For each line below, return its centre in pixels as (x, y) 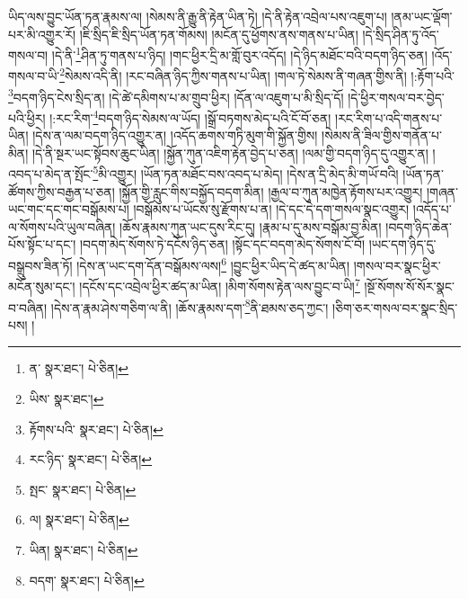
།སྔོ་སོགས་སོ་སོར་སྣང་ (409, 286)
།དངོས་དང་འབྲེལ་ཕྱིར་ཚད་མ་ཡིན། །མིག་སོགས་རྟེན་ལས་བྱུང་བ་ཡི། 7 (220, 285)
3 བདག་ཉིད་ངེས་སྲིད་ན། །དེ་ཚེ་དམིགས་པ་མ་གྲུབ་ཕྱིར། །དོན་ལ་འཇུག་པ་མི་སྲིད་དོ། (176, 95)
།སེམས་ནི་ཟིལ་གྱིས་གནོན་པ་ (382, 135)
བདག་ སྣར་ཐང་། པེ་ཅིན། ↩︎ (87, 580)
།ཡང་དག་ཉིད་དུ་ (402, 244)
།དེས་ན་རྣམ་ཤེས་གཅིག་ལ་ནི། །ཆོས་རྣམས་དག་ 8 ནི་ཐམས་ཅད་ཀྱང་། (190, 306)
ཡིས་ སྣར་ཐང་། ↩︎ (66, 398)
